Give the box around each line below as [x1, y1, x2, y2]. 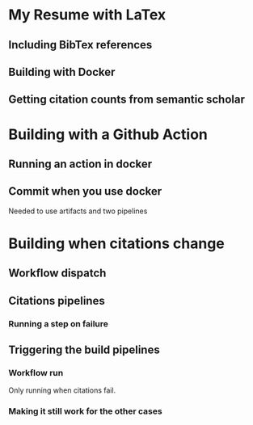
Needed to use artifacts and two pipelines [8, 206, 148, 216]
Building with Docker [8, 65, 116, 78]
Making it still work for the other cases [8, 406, 163, 417]
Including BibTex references [8, 38, 153, 52]
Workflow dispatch [8, 267, 107, 280]
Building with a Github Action [8, 125, 209, 143]
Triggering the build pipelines [8, 343, 160, 357]
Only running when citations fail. [8, 385, 116, 395]
